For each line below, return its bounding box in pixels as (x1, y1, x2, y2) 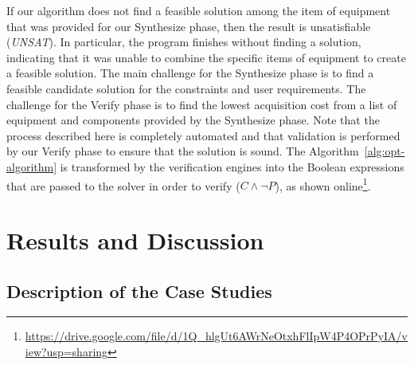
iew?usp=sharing (25, 343, 108, 359)
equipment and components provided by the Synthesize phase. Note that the (6, 112, 380, 128)
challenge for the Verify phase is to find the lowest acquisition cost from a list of (6, 96, 397, 112)
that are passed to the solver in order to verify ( (6, 177, 240, 194)
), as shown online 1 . (275, 175, 371, 194)
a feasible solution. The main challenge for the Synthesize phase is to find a (6, 65, 374, 81)
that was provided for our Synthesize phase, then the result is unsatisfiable (6, 18, 371, 34)
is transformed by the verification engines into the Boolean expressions (60, 158, 404, 175)
